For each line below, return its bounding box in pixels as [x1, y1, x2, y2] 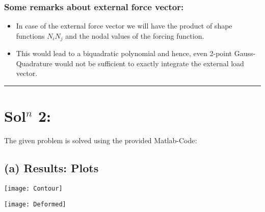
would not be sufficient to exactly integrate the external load [55, 58, 244, 68]
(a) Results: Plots [4, 160, 99, 176]
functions [16, 30, 45, 41]
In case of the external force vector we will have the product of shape [16, 20, 232, 31]
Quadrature [16, 58, 52, 68]
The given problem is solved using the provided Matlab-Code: [4, 135, 197, 146]
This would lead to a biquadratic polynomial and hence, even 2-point [16, 48, 232, 59]
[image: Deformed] [4, 200, 66, 208]
